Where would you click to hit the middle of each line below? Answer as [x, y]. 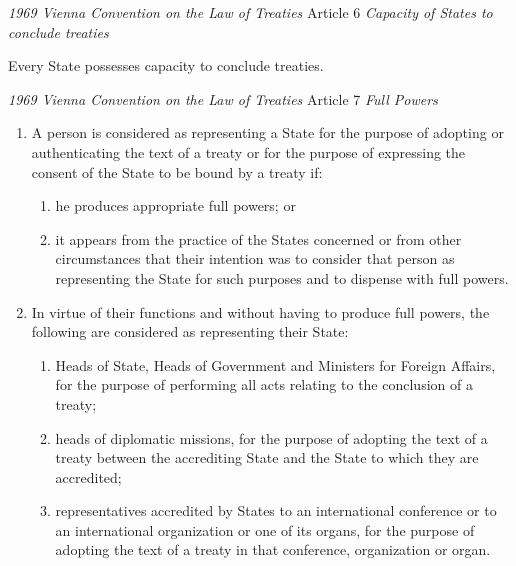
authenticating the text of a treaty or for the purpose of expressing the [248, 151]
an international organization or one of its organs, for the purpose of [265, 529]
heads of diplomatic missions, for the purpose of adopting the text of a [271, 437]
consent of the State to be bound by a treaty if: [177, 171]
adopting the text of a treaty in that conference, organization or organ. [273, 549]
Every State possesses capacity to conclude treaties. [166, 65]
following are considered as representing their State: [190, 331]
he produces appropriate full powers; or [175, 205]
